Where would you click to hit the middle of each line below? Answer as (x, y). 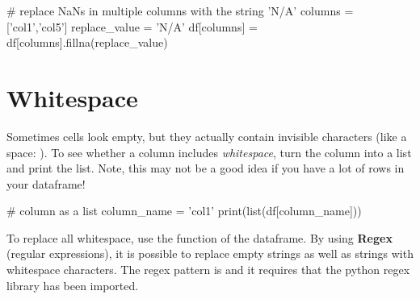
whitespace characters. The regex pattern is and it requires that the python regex (208, 270)
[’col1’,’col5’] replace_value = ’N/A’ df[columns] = (132, 26)
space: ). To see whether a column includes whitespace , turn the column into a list (209, 152)
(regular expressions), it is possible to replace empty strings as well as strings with (210, 253)
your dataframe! (46, 183)
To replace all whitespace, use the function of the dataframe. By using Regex (199, 237)
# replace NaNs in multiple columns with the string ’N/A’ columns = (180, 10)
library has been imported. (73, 285)
